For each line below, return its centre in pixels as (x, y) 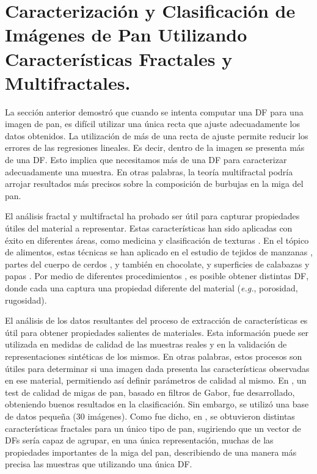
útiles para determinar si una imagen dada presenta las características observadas (157, 368)
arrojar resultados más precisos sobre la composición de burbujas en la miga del (154, 184)
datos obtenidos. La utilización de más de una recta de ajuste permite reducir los (157, 135)
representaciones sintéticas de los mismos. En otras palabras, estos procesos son (154, 356)
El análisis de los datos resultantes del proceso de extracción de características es (156, 320)
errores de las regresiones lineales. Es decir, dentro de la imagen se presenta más (155, 148)
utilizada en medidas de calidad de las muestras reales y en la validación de (146, 344)
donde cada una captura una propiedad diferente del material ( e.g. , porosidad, (151, 288)
